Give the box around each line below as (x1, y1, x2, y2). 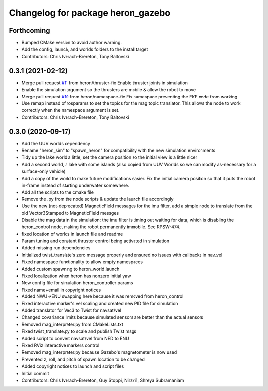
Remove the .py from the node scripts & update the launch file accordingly (21, 196, 174, 202)
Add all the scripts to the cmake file (21, 189, 94, 195)
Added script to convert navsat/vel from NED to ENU (21, 335, 129, 341)
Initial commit (21, 370, 49, 376)
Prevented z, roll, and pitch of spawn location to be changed (21, 356, 145, 362)
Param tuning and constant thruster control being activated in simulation (21, 238, 170, 244)
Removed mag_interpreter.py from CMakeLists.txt (21, 321, 124, 327)
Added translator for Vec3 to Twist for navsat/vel (21, 307, 122, 313)
